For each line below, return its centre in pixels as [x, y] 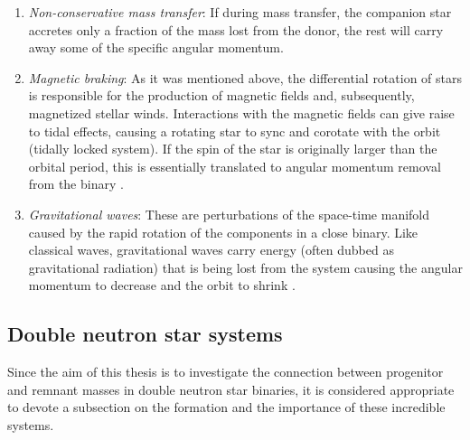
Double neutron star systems [145, 334]
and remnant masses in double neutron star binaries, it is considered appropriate [231, 389]
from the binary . [76, 184]
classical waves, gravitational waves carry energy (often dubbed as [211, 250]
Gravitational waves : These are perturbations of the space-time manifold [229, 214]
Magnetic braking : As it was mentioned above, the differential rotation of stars [245, 77]
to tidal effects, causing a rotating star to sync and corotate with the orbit [235, 131]
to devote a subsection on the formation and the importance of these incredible [226, 407]
